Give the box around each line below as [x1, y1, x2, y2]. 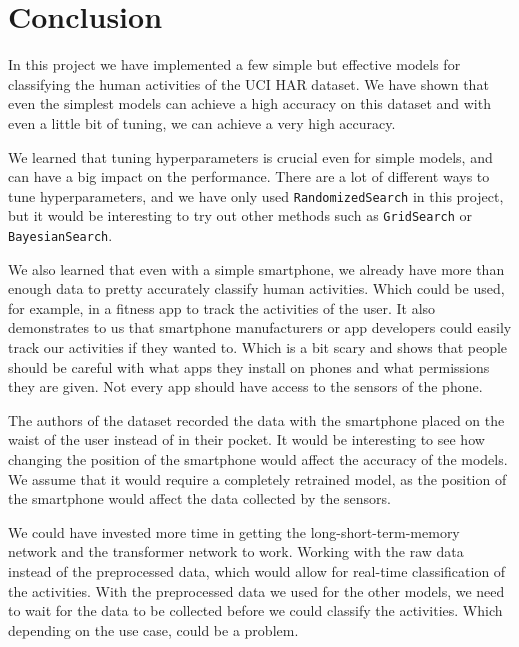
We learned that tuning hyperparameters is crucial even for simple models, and [8, 146, 493, 167]
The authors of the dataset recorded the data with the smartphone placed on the [8, 409, 505, 430]
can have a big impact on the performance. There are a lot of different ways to [8, 166, 490, 187]
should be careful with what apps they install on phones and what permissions [8, 356, 490, 377]
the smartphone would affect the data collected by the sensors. [8, 488, 392, 509]
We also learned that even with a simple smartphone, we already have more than [8, 258, 505, 279]
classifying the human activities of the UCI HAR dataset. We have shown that [8, 73, 489, 94]
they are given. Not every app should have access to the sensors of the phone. [8, 376, 483, 397]
